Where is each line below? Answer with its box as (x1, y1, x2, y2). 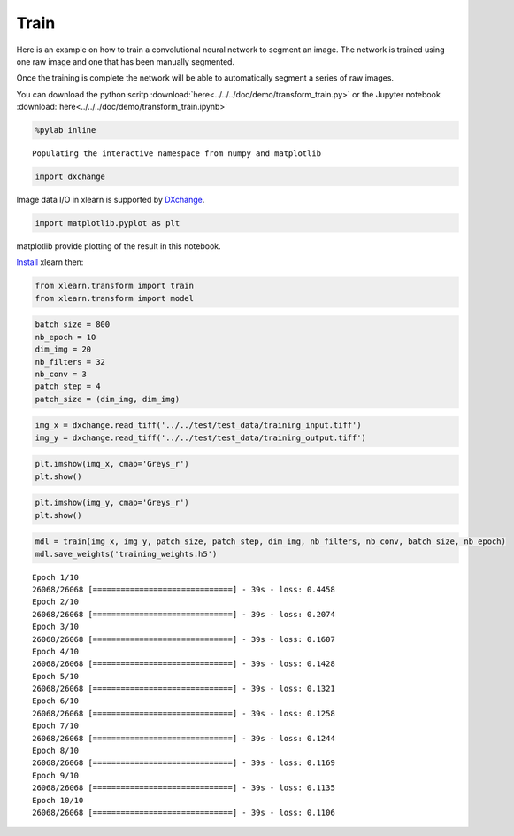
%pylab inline (35, 125, 96, 135)
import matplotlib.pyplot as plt (35, 218, 180, 228)
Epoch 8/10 (32, 746, 80, 756)
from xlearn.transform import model (35, 293, 195, 303)
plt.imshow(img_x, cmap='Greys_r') (35, 459, 189, 469)
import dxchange (35, 172, 106, 182)
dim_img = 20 (35, 344, 92, 354)
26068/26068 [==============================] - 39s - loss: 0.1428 (32, 659, 335, 669)
